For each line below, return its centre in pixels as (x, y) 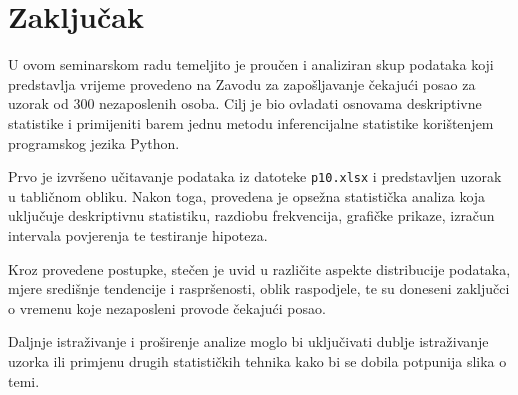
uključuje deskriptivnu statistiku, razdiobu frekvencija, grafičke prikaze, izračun (251, 215)
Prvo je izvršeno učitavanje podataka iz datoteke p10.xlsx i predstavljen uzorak (255, 176)
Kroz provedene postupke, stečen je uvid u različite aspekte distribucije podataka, (259, 268)
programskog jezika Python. (94, 142)
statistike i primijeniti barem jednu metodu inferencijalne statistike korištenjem (251, 122)
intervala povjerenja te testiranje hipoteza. (138, 234)
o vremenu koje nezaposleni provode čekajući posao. (167, 307)
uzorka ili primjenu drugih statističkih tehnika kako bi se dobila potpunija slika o (257, 360)
